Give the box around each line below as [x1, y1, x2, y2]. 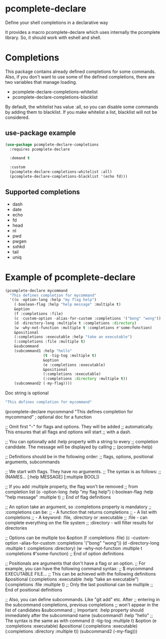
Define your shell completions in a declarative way [5, 19, 108, 25]
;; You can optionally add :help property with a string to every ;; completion [5, 438, 159, 444]
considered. [5, 114, 30, 120]
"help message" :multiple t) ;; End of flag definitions [5, 494, 111, 500]
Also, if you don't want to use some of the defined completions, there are [5, 73, 155, 80]
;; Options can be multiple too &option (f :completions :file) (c [5, 535, 130, 541]
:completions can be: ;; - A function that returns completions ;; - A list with [5, 509, 158, 515]
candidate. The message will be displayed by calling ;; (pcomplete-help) [5, 444, 153, 450]
